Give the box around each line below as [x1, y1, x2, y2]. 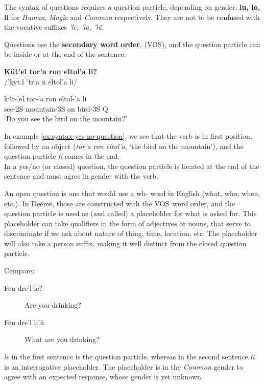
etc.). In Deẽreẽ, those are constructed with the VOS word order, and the [4, 198, 235, 208]
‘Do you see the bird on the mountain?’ [4, 113, 128, 124]
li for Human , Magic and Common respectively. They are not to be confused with [4, 11, 260, 22]
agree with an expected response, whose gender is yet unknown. [4, 371, 203, 382]
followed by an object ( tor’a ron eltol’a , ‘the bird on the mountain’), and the [4, 140, 244, 151]
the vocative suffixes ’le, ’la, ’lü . [4, 22, 104, 32]
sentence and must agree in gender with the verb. [4, 170, 159, 181]
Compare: [4, 265, 35, 276]
